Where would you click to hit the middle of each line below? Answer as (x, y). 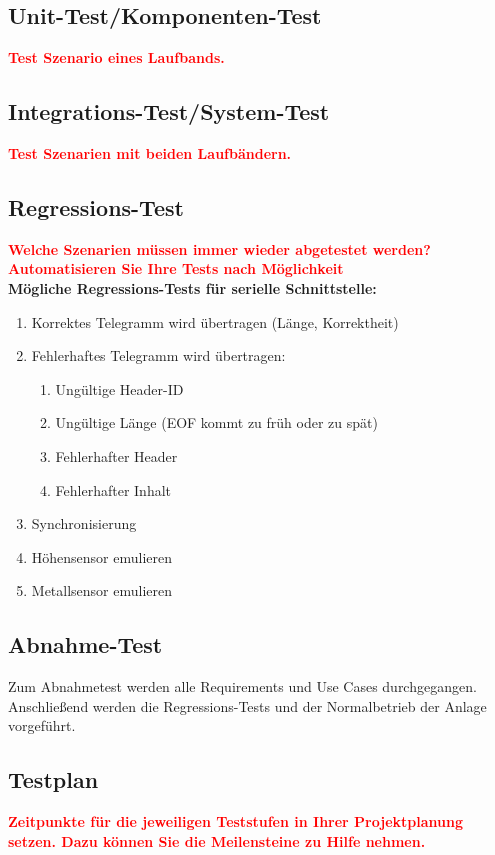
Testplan (53, 779)
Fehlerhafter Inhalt (113, 489)
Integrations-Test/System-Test (169, 111)
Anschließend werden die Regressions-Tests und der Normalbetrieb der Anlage (247, 705)
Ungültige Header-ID (119, 388)
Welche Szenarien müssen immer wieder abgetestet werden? (219, 248)
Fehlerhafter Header (116, 455)
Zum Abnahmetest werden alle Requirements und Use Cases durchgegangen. (242, 686)
